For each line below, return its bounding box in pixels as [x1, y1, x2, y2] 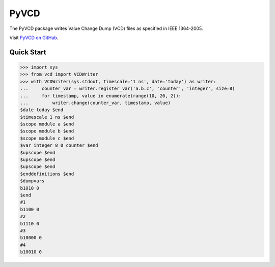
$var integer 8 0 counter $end [20, 143, 99, 148]
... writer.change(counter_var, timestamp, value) [20, 99, 171, 106]
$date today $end [20, 107, 64, 113]
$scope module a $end [20, 121, 74, 127]
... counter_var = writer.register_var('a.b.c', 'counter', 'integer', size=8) [20, 86, 235, 91]
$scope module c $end [20, 135, 74, 141]
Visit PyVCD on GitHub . [9, 35, 59, 41]
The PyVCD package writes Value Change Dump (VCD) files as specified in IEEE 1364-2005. [9, 25, 203, 31]
